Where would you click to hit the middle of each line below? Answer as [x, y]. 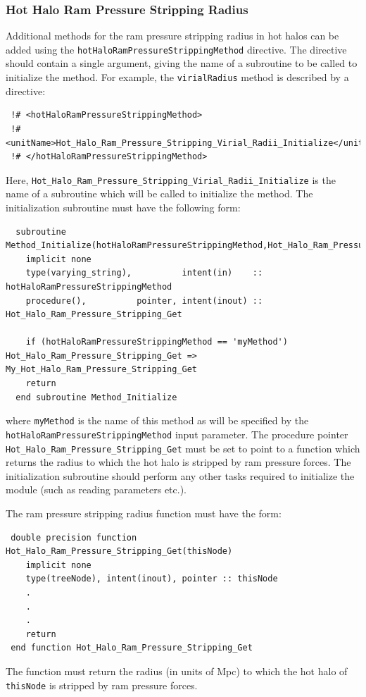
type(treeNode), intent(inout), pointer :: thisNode [152, 579]
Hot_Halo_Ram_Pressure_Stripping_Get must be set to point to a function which [183, 448]
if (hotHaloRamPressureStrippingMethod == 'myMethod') [157, 342]
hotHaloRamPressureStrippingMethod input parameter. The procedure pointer [177, 434]
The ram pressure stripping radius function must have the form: [144, 513]
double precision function [74, 537]
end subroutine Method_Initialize [96, 397]
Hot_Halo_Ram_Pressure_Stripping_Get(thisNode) [119, 551]
